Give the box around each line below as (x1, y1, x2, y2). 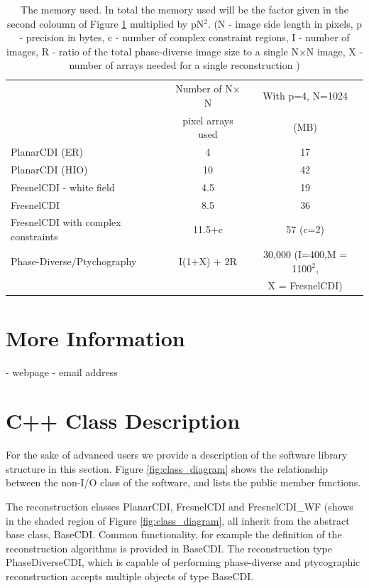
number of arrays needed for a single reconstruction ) (69, 58, 300, 73)
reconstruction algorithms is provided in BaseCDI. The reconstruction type (6, 540, 332, 555)
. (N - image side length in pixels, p (207, 16, 363, 31)
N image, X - (306, 43, 363, 58)
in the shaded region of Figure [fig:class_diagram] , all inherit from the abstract (6, 513, 350, 528)
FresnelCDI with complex (11, 215, 121, 230)
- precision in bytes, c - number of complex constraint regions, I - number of (19, 30, 350, 45)
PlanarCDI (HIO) (11, 161, 88, 176)
